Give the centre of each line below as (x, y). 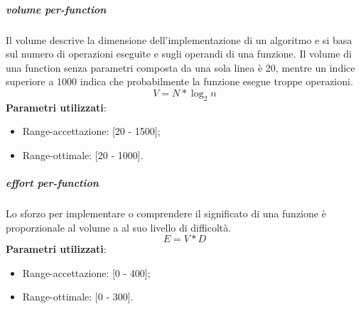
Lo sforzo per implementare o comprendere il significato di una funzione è (166, 213)
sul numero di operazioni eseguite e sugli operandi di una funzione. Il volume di (179, 54)
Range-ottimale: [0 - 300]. (78, 297)
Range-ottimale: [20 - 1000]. (83, 154)
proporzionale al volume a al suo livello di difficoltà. (119, 227)
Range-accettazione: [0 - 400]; (86, 272)
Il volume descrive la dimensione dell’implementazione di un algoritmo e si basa (179, 39)
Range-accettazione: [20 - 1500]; (91, 131)
